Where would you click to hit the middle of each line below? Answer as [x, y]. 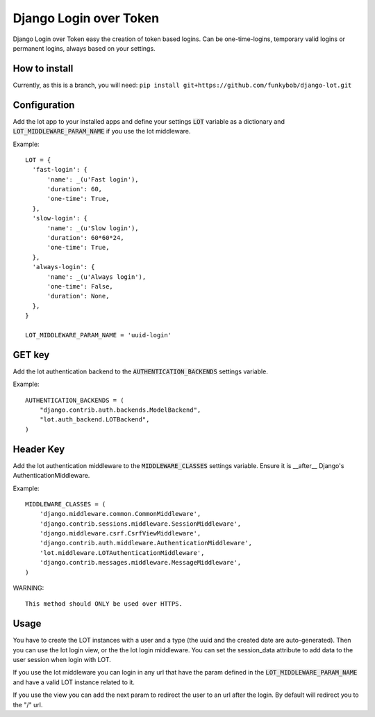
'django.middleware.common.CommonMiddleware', [120, 514]
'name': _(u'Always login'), [97, 277]
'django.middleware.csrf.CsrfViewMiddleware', [120, 533]
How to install [43, 69]
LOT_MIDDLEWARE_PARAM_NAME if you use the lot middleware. [102, 131]
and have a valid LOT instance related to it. [74, 682]
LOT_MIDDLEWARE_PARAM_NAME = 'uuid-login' [99, 335]
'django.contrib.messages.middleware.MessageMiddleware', [140, 563]
